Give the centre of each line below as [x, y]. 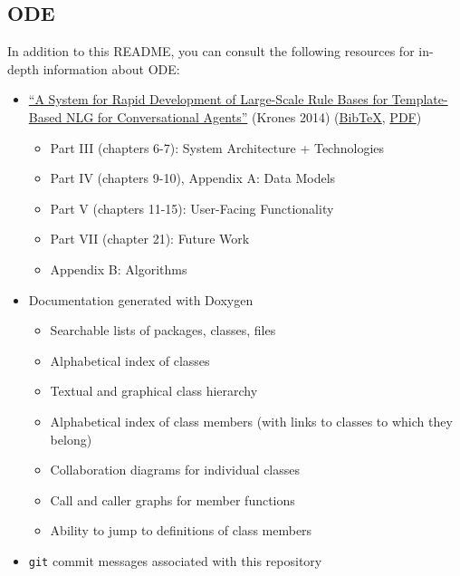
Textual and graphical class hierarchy [154, 391]
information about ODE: [111, 68]
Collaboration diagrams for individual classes [175, 470]
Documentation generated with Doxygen [141, 299]
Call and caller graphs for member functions [172, 499]
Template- [420, 99]
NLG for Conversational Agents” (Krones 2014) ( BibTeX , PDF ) [244, 116]
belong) [71, 439]
